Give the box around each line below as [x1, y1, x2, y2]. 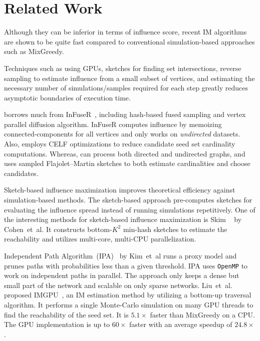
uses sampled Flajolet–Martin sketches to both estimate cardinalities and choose [4, 158, 250, 168]
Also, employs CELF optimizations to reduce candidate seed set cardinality [4, 138, 235, 149]
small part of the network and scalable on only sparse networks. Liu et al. [4, 279, 232, 290]
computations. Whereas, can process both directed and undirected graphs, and [4, 148, 245, 158]
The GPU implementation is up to [4, 319, 110, 329]
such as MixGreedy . [4, 46, 64, 56]
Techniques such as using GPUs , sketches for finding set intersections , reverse [4, 62, 241, 73]
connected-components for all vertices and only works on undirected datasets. [4, 128, 240, 139]
